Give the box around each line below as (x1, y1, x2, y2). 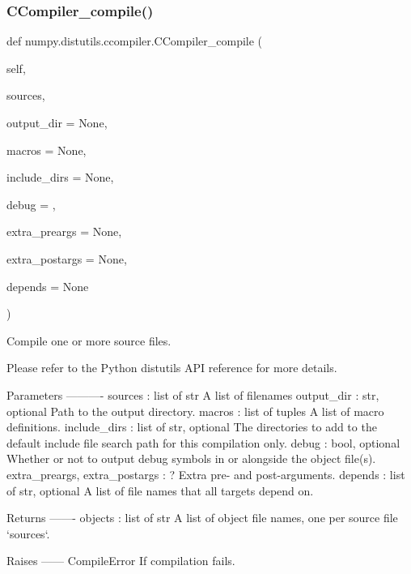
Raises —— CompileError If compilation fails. (6, 552, 235, 569)
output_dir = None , (6, 114, 108, 131)
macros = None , (6, 141, 87, 158)
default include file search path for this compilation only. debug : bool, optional (6, 434, 400, 451)
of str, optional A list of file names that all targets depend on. (6, 482, 314, 499)
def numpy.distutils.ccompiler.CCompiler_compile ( (6, 32, 263, 49)
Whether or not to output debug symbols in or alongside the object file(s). (6, 450, 376, 467)
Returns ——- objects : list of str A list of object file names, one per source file (6, 509, 398, 526)
